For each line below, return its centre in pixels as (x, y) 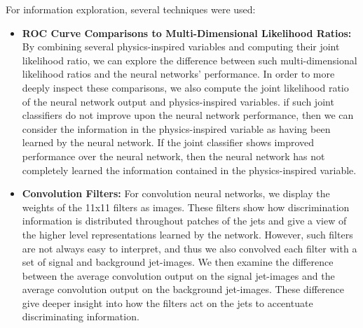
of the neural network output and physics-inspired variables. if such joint (178, 101)
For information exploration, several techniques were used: (131, 9)
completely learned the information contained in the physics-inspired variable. (189, 170)
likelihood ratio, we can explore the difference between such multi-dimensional (190, 60)
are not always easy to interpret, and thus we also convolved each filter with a (190, 248)
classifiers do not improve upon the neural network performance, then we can (188, 115)
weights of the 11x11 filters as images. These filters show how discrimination (186, 207)
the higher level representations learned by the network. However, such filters (187, 234)
